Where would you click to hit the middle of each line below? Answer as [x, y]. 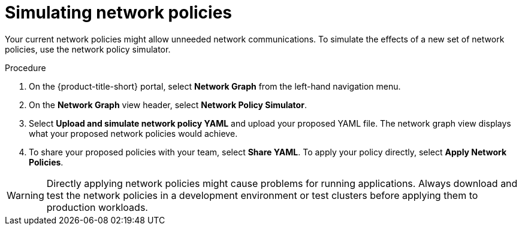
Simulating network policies [118, 13]
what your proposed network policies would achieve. [133, 133]
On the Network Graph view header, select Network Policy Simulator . [168, 105]
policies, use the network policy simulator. [88, 49]
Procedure [25, 68]
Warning [25, 195]
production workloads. [97, 207]
